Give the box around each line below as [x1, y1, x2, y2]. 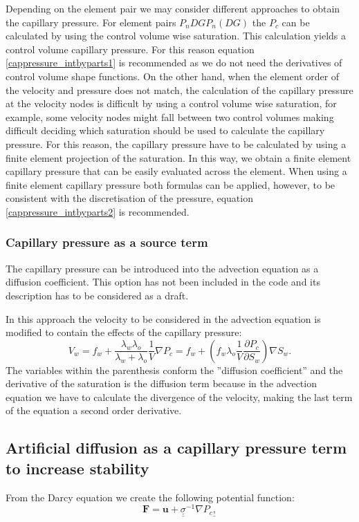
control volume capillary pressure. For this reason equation [6, 41, 255, 56]
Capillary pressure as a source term [6, 234, 208, 251]
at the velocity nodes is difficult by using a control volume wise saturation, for [6, 96, 337, 111]
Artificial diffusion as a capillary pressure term [6, 437, 347, 458]
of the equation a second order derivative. [6, 403, 182, 418]
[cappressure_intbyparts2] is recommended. [6, 204, 190, 218]
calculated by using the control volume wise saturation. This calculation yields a [6, 28, 347, 43]
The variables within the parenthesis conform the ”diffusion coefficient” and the [6, 362, 343, 377]
